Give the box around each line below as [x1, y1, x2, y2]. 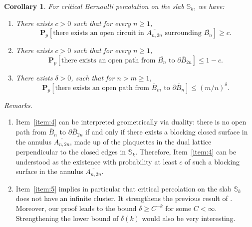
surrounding [165, 29, 202, 37]
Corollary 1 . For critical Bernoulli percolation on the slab [4, 1, 184, 11]
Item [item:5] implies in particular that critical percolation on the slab [15, 183, 232, 193]
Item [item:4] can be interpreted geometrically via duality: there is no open [15, 116, 247, 127]
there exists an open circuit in [53, 29, 144, 37]
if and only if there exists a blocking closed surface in [85, 126, 248, 137]
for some [165, 202, 192, 213]
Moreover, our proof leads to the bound [15, 202, 137, 213]
